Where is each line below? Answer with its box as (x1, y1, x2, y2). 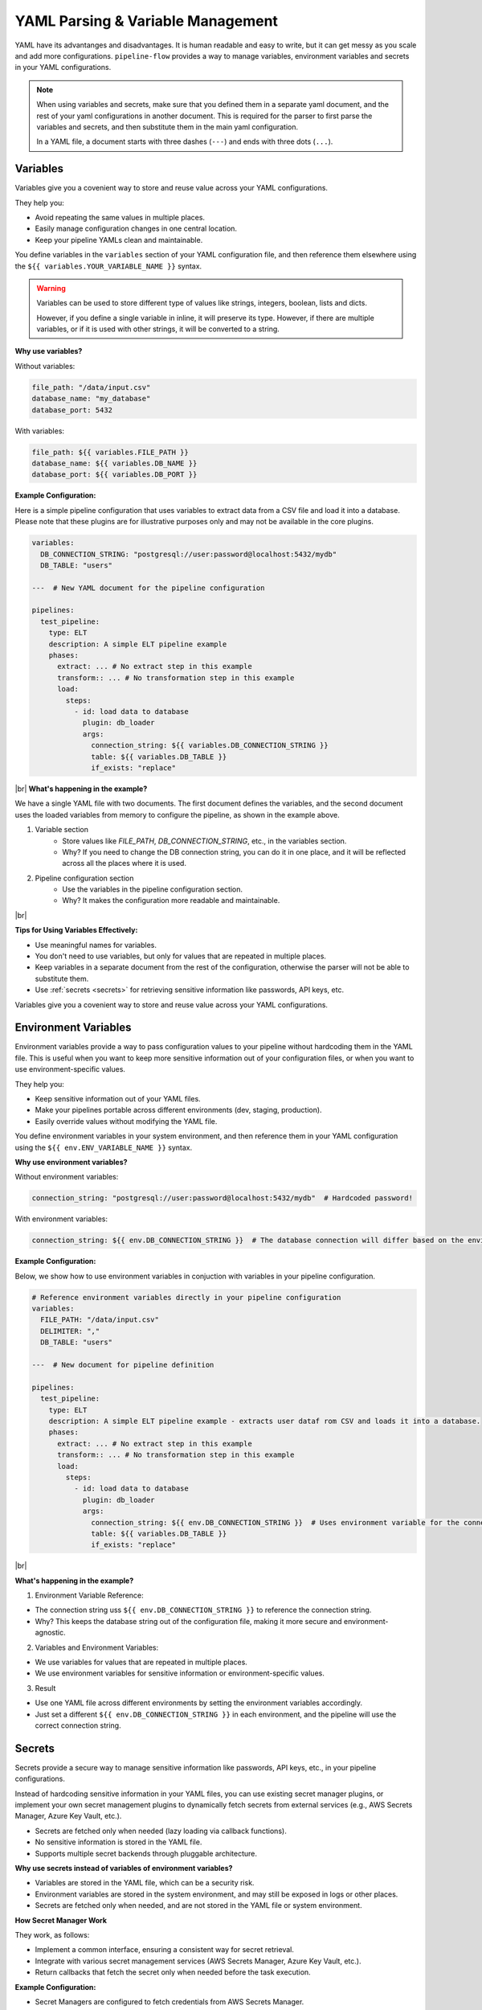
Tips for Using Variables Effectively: (14, 925, 138, 935)
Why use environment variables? (14, 1158, 128, 1167)
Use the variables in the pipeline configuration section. (62, 884, 243, 894)
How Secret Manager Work (14, 1915, 108, 1925)
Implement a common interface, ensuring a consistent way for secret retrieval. (35, 1945, 295, 1955)
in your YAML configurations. (14, 63, 112, 72)
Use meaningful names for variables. (35, 940, 157, 950)
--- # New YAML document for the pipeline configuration (31, 583, 265, 593)
